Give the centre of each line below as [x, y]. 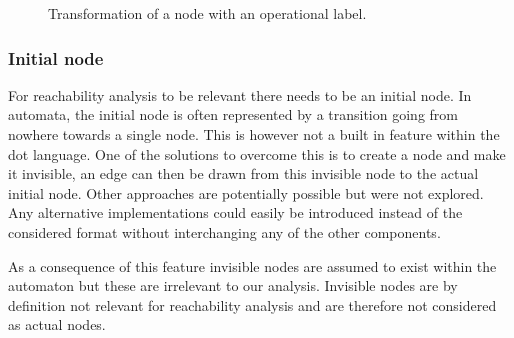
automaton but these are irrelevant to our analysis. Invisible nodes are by [233, 285]
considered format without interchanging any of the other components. [224, 231]
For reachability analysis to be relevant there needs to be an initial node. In [240, 94]
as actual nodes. [57, 324]
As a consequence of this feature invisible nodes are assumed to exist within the [252, 265]
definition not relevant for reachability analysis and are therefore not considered [252, 304]
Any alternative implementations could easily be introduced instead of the [235, 212]
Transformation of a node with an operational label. [207, 13]
